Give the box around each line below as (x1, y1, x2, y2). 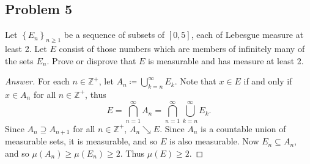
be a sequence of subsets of (64, 28, 165, 41)
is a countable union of (201, 122, 286, 135)
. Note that (174, 75, 216, 88)
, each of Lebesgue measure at (191, 28, 304, 41)
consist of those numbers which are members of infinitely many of (59, 42, 305, 54)
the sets (5, 54, 34, 67)
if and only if (243, 75, 292, 88)
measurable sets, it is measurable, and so (5, 135, 158, 147)
